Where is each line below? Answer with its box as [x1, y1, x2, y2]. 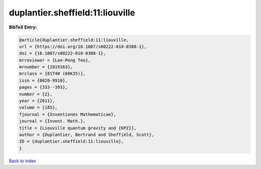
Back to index [9, 158, 36, 164]
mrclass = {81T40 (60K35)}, [19, 71, 86, 77]
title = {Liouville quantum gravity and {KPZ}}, [19, 125, 137, 131]
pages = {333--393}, [19, 85, 68, 90]
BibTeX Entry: [9, 24, 37, 30]
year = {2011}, [19, 98, 55, 104]
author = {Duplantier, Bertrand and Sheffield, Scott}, [19, 132, 155, 138]
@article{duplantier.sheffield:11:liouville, [19, 37, 129, 43]
